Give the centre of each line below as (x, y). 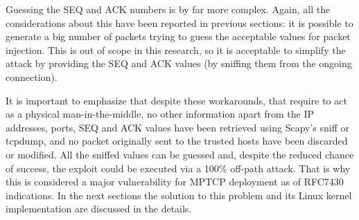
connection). (32, 76)
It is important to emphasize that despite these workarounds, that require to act (176, 100)
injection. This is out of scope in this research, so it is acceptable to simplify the (176, 49)
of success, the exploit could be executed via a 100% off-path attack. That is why (178, 168)
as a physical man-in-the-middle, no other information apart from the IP (160, 114)
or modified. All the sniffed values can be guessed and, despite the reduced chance (180, 154)
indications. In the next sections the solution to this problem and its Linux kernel (179, 195)
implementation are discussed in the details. (99, 209)
